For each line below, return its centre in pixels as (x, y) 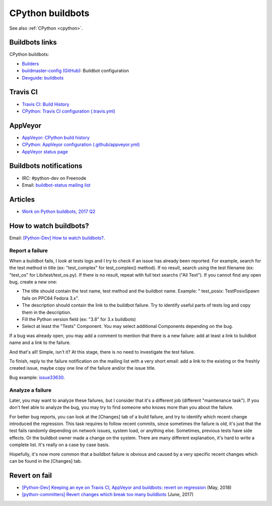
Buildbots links (33, 43)
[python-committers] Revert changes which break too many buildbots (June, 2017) (108, 494)
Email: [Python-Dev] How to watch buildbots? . (57, 238)
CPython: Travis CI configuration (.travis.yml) (69, 111)
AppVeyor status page (45, 151)
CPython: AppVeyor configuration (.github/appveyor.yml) (81, 145)
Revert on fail (31, 475)
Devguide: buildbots (43, 77)
